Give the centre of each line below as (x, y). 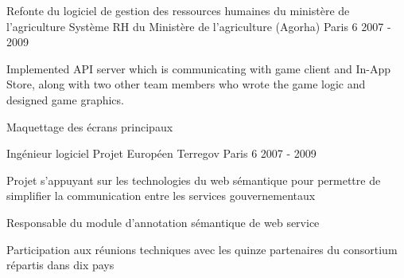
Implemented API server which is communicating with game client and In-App (198, 68)
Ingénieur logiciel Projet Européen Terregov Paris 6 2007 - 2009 (161, 153)
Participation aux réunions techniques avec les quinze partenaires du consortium (202, 249)
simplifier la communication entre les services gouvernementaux (161, 196)
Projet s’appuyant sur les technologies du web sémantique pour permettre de (194, 180)
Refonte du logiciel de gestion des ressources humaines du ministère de (178, 10)
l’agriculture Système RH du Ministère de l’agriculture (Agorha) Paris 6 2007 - (199, 26)
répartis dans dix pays (60, 265)
